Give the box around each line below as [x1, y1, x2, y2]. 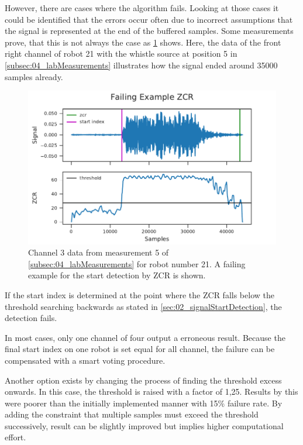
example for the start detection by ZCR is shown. [28, 269, 206, 281]
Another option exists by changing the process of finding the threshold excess [5, 374, 282, 386]
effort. [5, 431, 26, 443]
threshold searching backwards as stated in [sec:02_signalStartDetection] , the [5, 300, 282, 312]
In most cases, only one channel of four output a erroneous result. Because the [5, 331, 285, 343]
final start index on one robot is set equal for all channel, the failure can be [5, 343, 275, 355]
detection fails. [5, 312, 57, 324]
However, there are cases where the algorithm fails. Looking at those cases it [5, 2, 279, 13]
